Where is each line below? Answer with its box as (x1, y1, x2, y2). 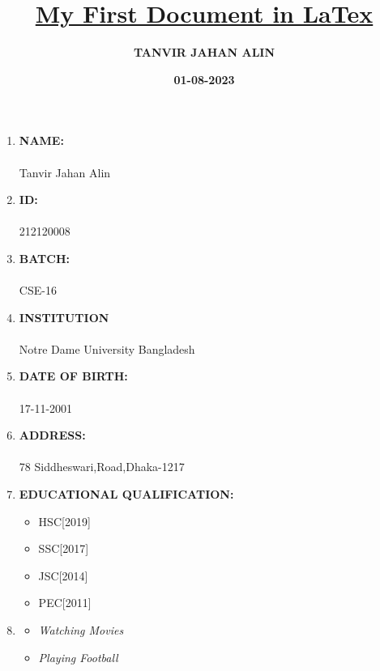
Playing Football (38, 648, 118, 665)
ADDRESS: (19, 427, 86, 444)
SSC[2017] (38, 540, 89, 557)
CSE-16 (19, 282, 57, 299)
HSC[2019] (38, 512, 91, 529)
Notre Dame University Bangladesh (19, 340, 195, 357)
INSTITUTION (19, 308, 109, 325)
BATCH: (19, 249, 70, 266)
